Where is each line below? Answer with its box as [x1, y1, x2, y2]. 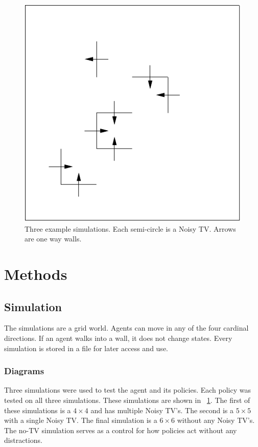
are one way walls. [25, 233, 82, 244]
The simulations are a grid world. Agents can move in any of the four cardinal [4, 322, 249, 333]
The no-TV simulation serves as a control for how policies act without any [4, 424, 237, 435]
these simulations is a [4, 404, 71, 415]
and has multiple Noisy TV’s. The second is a [90, 404, 234, 415]
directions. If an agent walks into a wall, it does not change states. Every [4, 332, 232, 343]
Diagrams [4, 364, 44, 377]
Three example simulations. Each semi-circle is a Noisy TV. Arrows [25, 223, 236, 234]
